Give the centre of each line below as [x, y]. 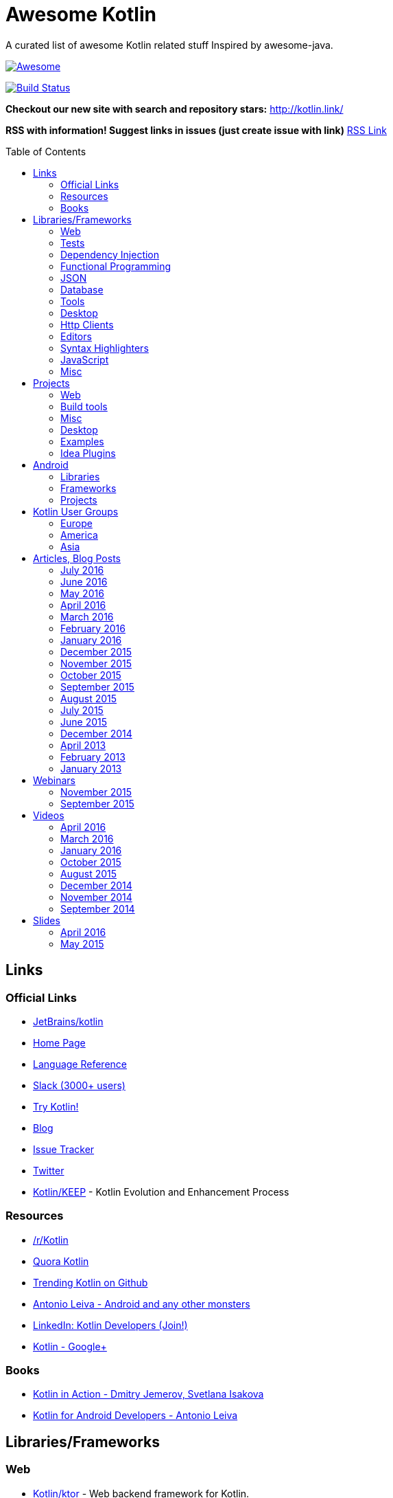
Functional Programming [116, 266]
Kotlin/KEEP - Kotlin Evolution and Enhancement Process [161, 1192]
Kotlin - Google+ [70, 1346]
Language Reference [80, 1064]
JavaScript [85, 359]
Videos [49, 815]
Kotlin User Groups [76, 511]
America [79, 535]
